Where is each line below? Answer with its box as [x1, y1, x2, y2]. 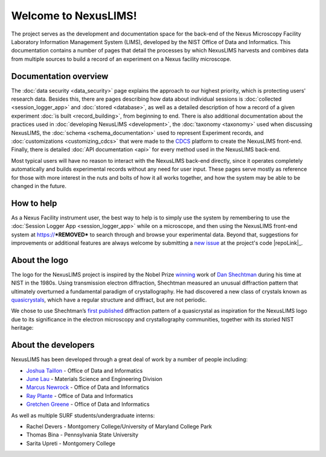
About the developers [11, 340, 95, 350]
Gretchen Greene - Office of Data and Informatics [26, 401, 150, 408]
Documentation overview [11, 71, 109, 81]
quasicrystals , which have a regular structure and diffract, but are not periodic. [11, 296, 207, 304]
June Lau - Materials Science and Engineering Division [26, 375, 163, 382]
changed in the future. [11, 182, 66, 189]
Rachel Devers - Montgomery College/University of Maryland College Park [26, 423, 213, 430]
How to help [11, 198, 57, 208]
